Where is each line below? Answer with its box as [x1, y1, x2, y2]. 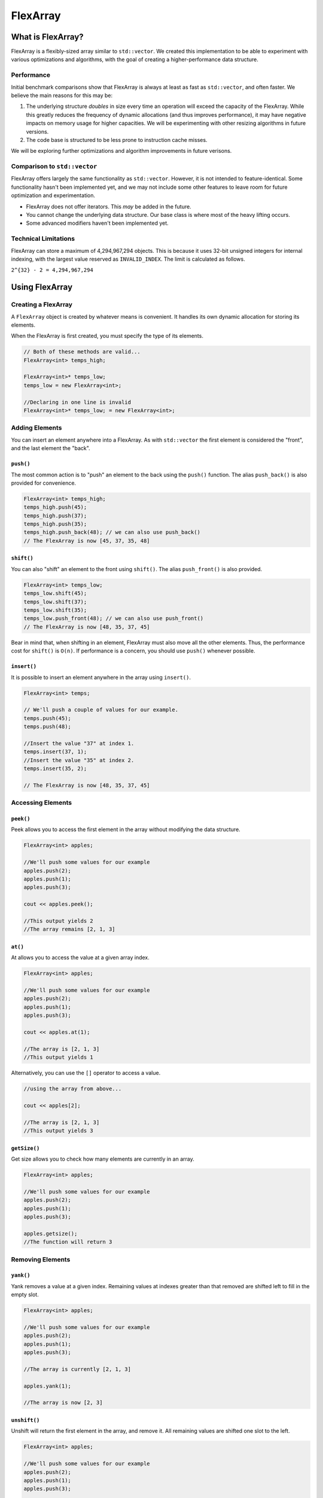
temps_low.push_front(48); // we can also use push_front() [23, 615, 204, 622]
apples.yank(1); [23, 1382, 72, 1390]
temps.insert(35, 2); [23, 765, 87, 772]
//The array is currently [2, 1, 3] [23, 1366, 132, 1372]
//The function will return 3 [23, 1239, 112, 1246]
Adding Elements [11, 424, 62, 432]
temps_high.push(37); [23, 512, 87, 519]
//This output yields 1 [23, 1054, 94, 1061]
